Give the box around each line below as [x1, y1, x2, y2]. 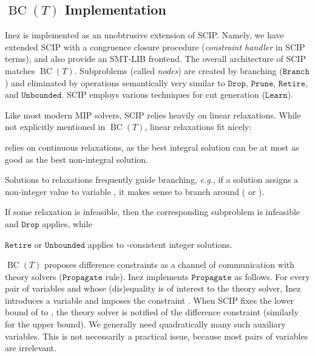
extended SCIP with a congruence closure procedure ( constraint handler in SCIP [5, 40, 305, 53]
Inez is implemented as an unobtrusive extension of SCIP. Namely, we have [5, 29, 284, 41]
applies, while [42, 217, 92, 230]
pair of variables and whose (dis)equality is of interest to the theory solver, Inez [5, 282, 301, 295]
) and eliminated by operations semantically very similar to [5, 76, 225, 89]
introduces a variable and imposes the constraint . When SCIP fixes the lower [5, 293, 294, 306]
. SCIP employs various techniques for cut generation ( [61, 88, 265, 101]
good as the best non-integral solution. [5, 152, 148, 165]
